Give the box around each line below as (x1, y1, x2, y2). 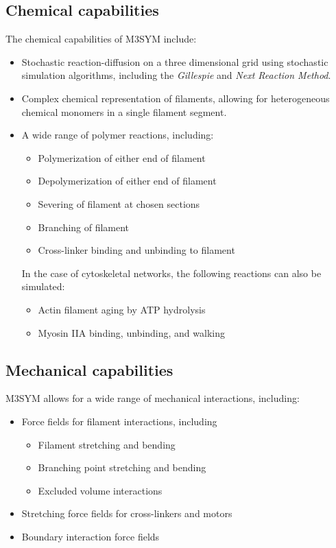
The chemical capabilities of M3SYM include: (5, 32, 197, 46)
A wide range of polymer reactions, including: (21, 128, 214, 142)
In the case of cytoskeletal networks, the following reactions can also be (21, 265, 322, 280)
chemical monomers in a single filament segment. (21, 104, 227, 119)
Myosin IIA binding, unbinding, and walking (38, 325, 225, 339)
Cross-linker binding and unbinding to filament (38, 243, 235, 257)
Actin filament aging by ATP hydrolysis (38, 302, 206, 316)
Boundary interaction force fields (21, 529, 160, 543)
